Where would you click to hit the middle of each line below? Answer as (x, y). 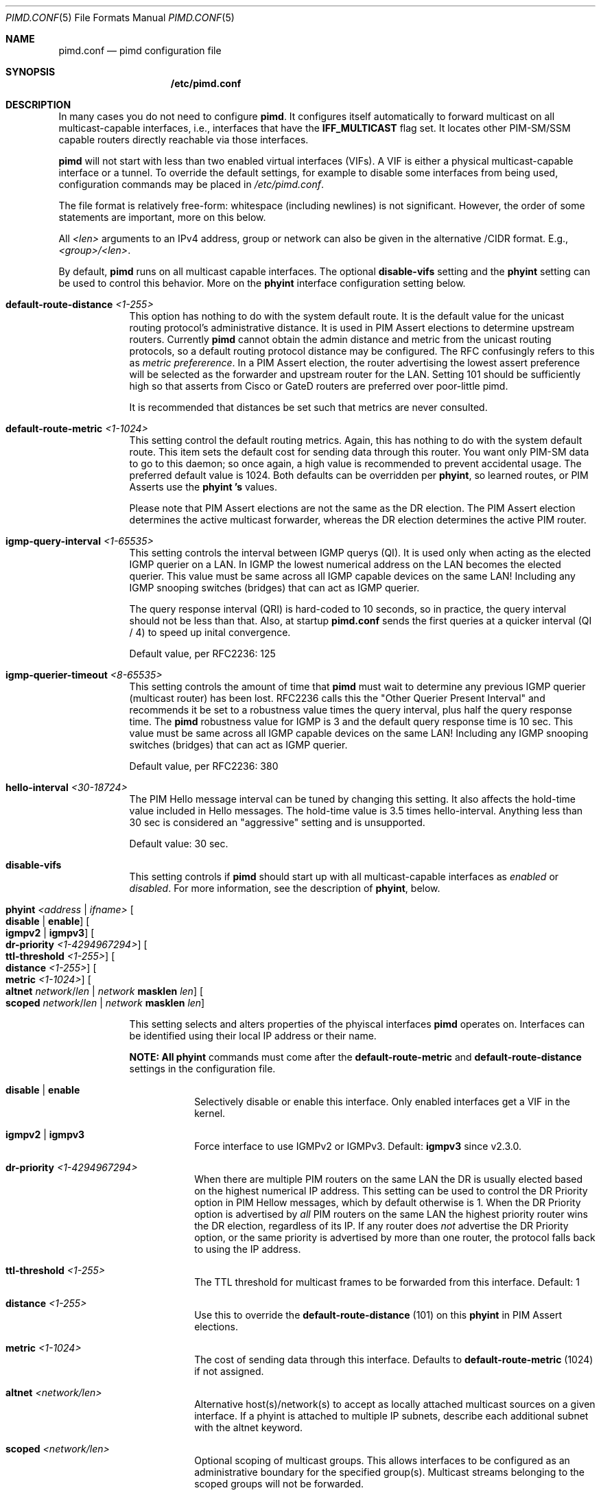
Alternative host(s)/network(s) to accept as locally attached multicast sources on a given (395, 1404)
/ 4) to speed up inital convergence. (210, 632)
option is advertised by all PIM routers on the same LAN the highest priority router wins (391, 1214)
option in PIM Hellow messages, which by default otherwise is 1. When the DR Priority (388, 1202)
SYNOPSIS (31, 72)
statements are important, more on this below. (162, 217)
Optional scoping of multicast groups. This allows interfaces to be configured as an (382, 1460)
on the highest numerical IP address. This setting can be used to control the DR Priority (391, 1191)
